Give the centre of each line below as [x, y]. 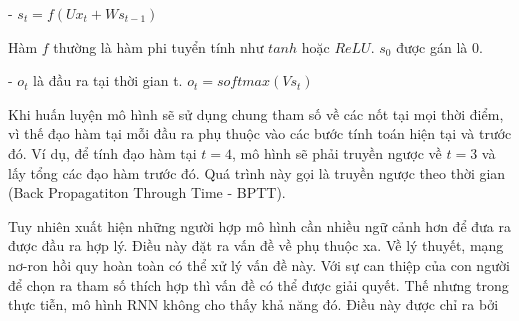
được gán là [432, 46]
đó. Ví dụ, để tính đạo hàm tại [102, 152]
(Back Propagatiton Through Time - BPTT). [147, 192]
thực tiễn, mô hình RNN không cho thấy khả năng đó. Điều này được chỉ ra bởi [253, 304]
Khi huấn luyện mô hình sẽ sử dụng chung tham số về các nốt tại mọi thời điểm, [256, 113]
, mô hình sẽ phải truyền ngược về [337, 152]
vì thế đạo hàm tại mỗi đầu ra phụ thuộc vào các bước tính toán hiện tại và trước [260, 133]
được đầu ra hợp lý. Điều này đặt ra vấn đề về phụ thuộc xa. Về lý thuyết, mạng [256, 245]
